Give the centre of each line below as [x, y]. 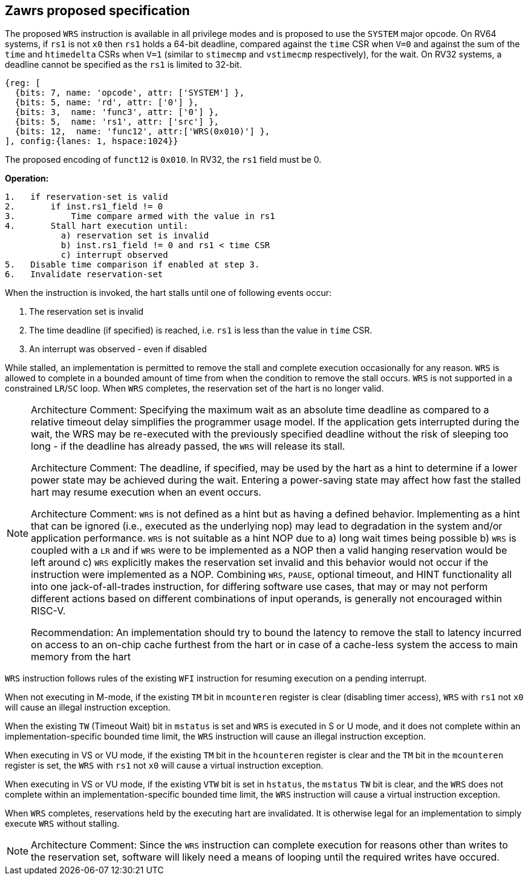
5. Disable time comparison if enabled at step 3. [132, 265]
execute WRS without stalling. [62, 824]
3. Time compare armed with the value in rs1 [140, 216]
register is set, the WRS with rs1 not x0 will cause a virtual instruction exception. [164, 766]
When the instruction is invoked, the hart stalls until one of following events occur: [168, 293]
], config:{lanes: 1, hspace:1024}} [92, 141]
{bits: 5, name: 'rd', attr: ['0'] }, [107, 103]
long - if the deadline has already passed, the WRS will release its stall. [188, 446]
